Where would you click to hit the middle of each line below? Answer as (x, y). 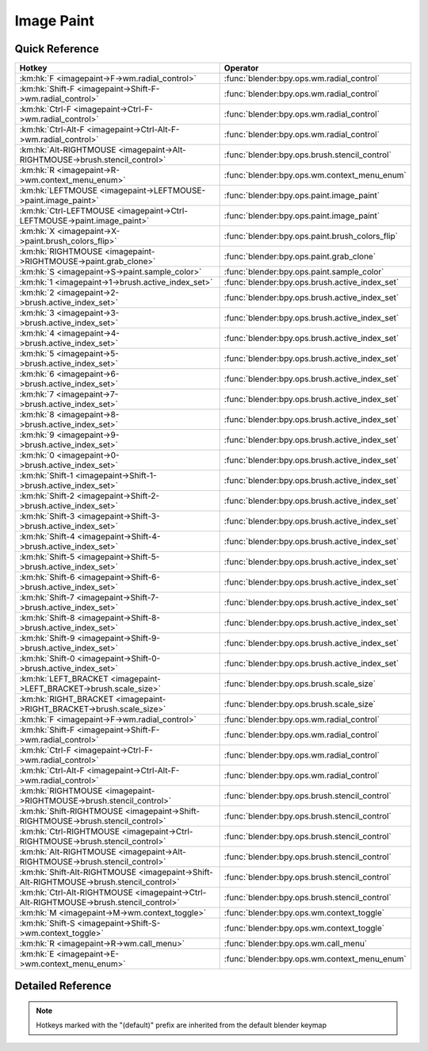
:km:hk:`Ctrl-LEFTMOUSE (67, 211)
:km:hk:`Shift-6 (47, 577)
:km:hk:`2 (37, 293)
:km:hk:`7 (37, 394)
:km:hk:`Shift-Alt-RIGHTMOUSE (78, 873)
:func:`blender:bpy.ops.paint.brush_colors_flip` (311, 236)
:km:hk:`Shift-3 (47, 516)
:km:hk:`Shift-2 (47, 496)
